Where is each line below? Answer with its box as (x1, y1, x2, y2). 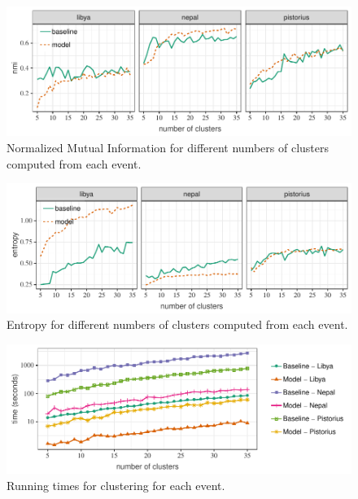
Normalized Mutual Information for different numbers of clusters (7, 139, 329, 156)
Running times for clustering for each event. (7, 476, 225, 493)
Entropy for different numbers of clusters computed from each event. (7, 316, 348, 333)
